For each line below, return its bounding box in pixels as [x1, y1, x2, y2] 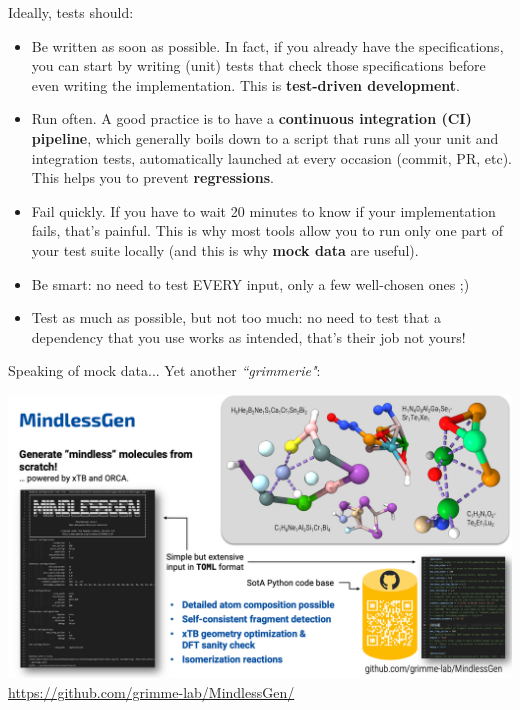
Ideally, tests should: [8, 2, 134, 22]
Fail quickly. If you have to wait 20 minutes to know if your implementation [31, 200, 496, 221]
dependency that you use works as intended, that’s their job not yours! [31, 326, 466, 347]
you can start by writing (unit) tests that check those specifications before [31, 55, 486, 76]
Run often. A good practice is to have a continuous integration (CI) [31, 108, 472, 129]
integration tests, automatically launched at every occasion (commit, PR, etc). [31, 147, 512, 168]
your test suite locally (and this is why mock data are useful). [31, 239, 419, 260]
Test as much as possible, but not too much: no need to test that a [31, 307, 441, 328]
